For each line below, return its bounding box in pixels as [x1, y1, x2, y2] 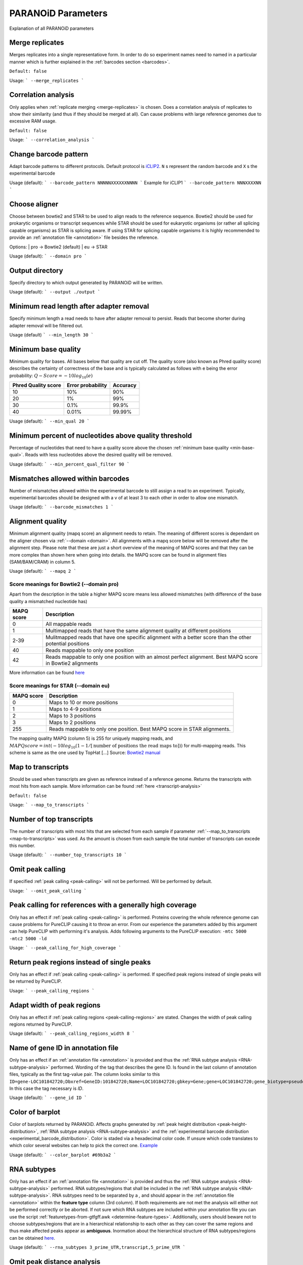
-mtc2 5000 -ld [9, 936, 47, 941]
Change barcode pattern [9, 150, 88, 158]
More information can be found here [9, 669, 85, 676]
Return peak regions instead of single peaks [9, 958, 151, 966]
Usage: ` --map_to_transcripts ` [9, 802, 89, 808]
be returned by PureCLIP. [9, 978, 63, 984]
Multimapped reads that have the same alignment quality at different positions [45, 627, 231, 635]
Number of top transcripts [9, 815, 93, 824]
